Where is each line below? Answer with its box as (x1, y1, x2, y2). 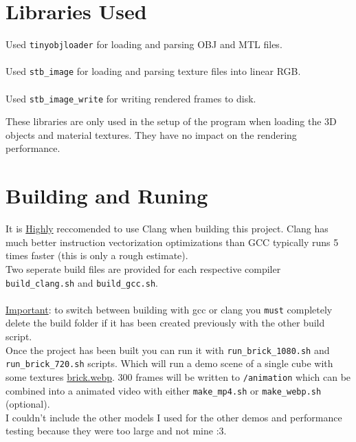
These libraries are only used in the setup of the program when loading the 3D (5, 114, 337, 129)
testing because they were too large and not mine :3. (5, 423, 227, 438)
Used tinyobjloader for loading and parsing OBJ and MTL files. (5, 37, 282, 52)
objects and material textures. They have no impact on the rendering (5, 127, 297, 142)
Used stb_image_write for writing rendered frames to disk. (5, 91, 256, 105)
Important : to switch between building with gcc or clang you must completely (5, 302, 333, 316)
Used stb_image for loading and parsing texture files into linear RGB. (5, 64, 301, 78)
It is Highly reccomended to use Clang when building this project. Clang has (5, 221, 329, 236)
